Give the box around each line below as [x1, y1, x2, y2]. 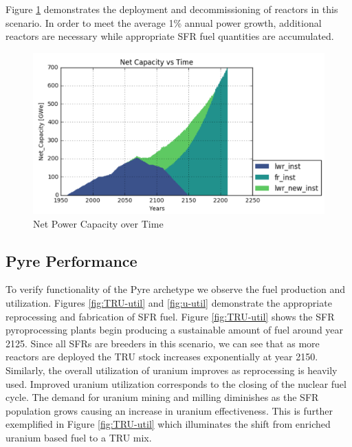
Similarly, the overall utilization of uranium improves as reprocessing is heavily [5, 362, 338, 377]
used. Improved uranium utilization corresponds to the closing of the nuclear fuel [5, 376, 346, 391]
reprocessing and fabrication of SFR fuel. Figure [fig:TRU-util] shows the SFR [5, 309, 335, 323]
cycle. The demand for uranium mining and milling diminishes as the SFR [5, 390, 319, 404]
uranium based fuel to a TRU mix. [5, 430, 152, 444]
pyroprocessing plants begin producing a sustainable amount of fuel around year [5, 323, 344, 337]
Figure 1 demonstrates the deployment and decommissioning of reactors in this [5, 2, 338, 16]
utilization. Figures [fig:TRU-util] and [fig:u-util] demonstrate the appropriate [5, 295, 332, 309]
